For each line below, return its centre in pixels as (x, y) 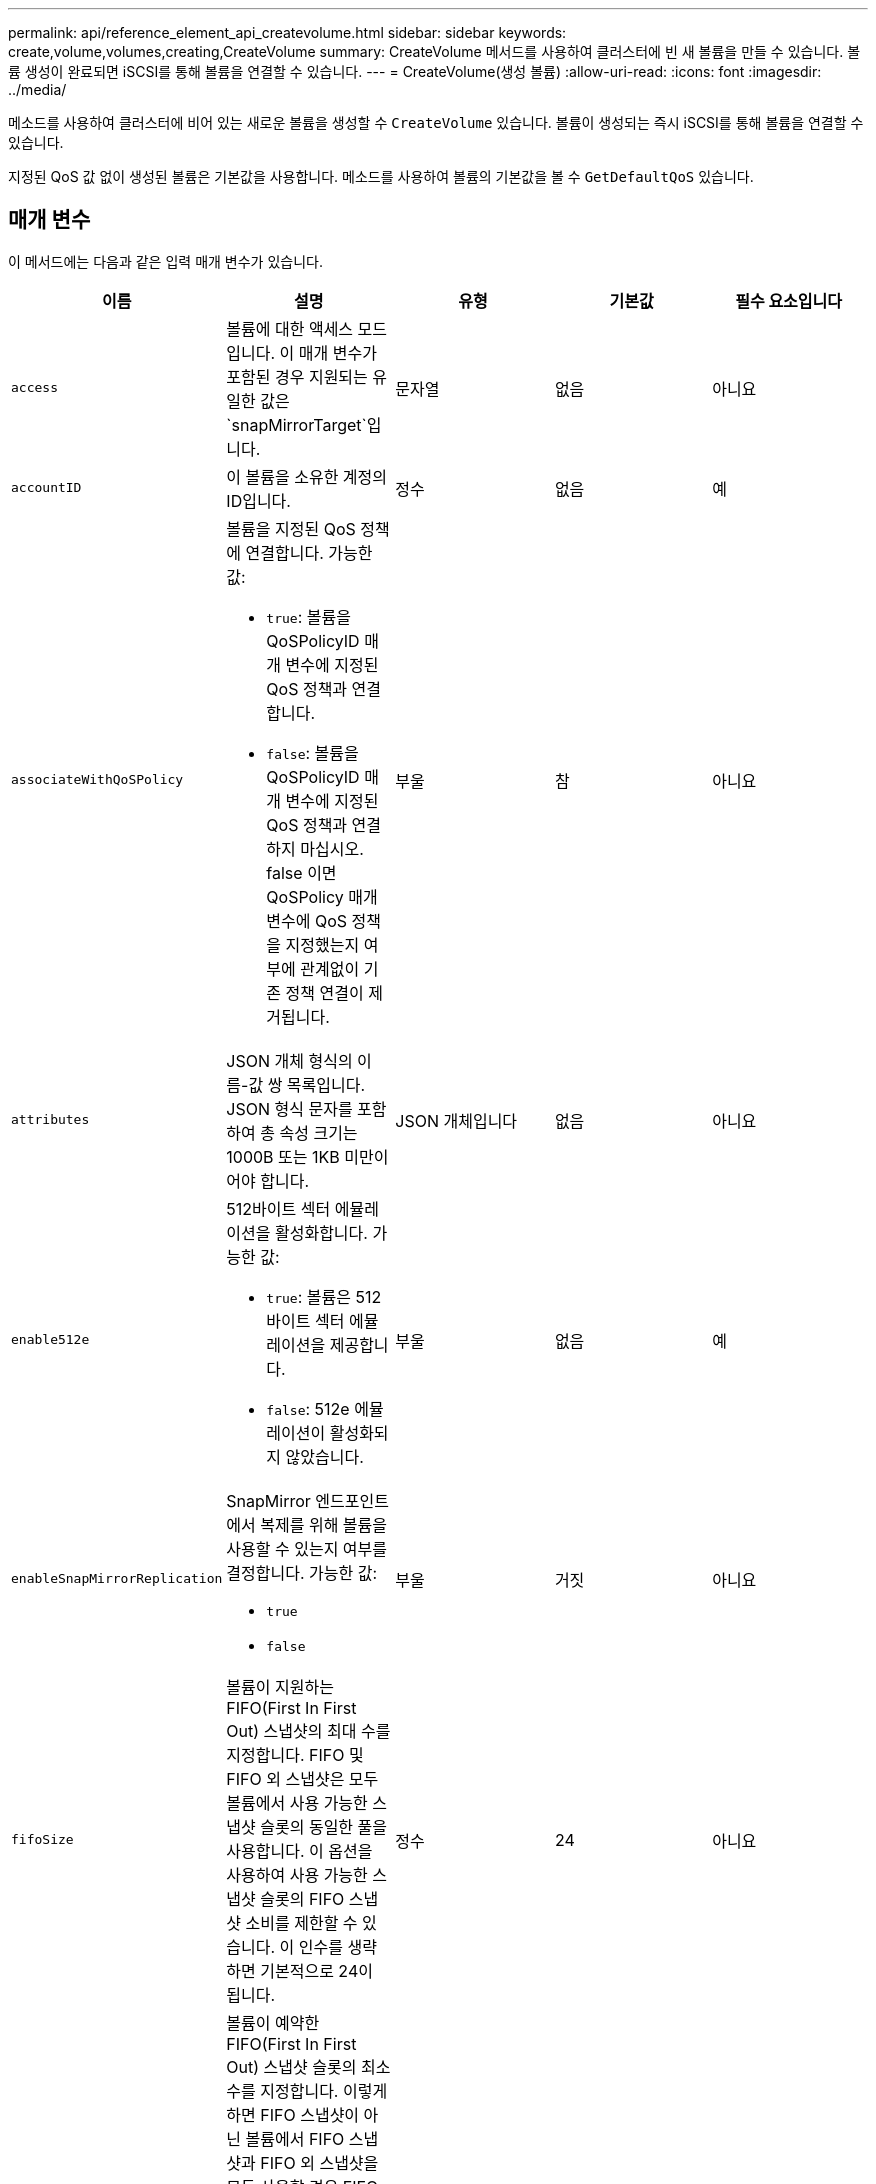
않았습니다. (324, 1456)
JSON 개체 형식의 (289, 1060)
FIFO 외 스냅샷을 (319, 2162)
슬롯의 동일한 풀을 (324, 1826)
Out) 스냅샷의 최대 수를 (308, 1730)
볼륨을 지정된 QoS (291, 528)
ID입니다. (258, 500)
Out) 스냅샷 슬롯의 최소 (308, 2066)
